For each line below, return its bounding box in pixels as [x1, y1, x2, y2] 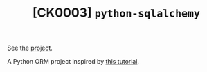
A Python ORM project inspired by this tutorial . [7, 57, 140, 66]
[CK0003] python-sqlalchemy [32, 5, 201, 21]
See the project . [7, 44, 53, 53]
